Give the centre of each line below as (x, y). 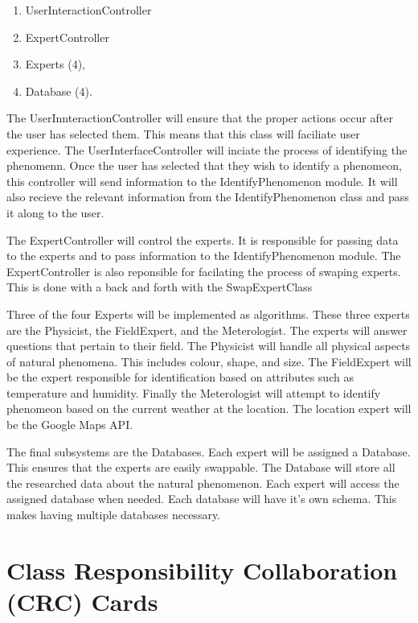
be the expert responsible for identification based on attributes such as (180, 377)
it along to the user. (55, 212)
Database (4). (59, 91)
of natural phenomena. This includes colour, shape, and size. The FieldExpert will (209, 361)
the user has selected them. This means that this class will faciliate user (183, 133)
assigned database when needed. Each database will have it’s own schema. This (202, 499)
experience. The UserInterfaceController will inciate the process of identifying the (207, 149)
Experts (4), (55, 64)
